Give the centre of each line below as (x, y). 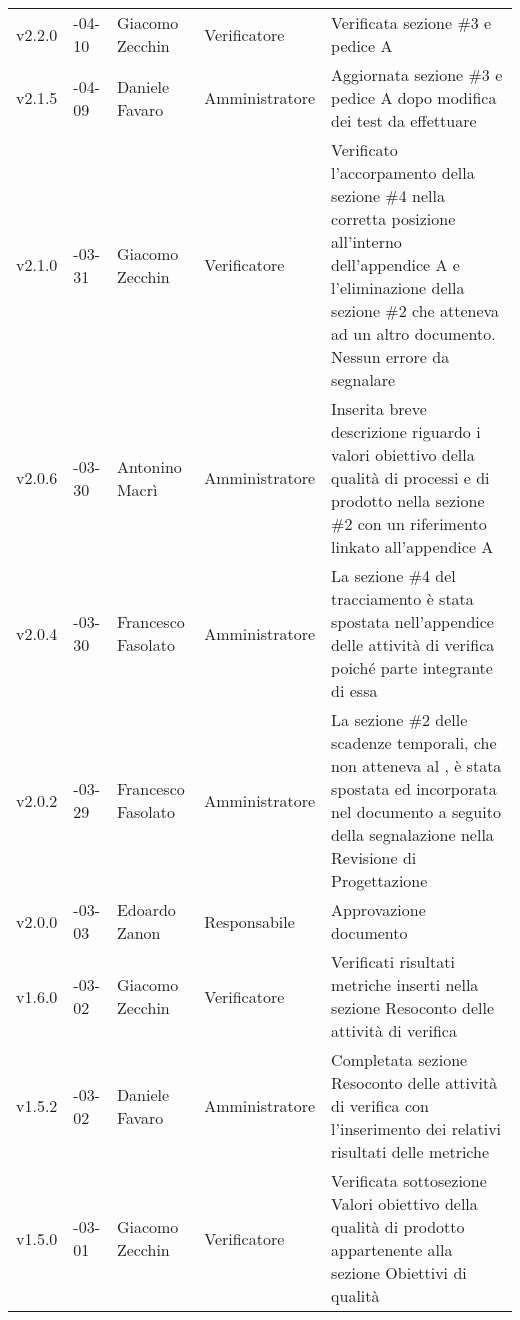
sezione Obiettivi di (399, 1272)
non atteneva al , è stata (416, 765)
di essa (354, 690)
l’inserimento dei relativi (416, 1128)
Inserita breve (379, 408)
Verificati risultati (393, 961)
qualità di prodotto (398, 1226)
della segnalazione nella (412, 834)
